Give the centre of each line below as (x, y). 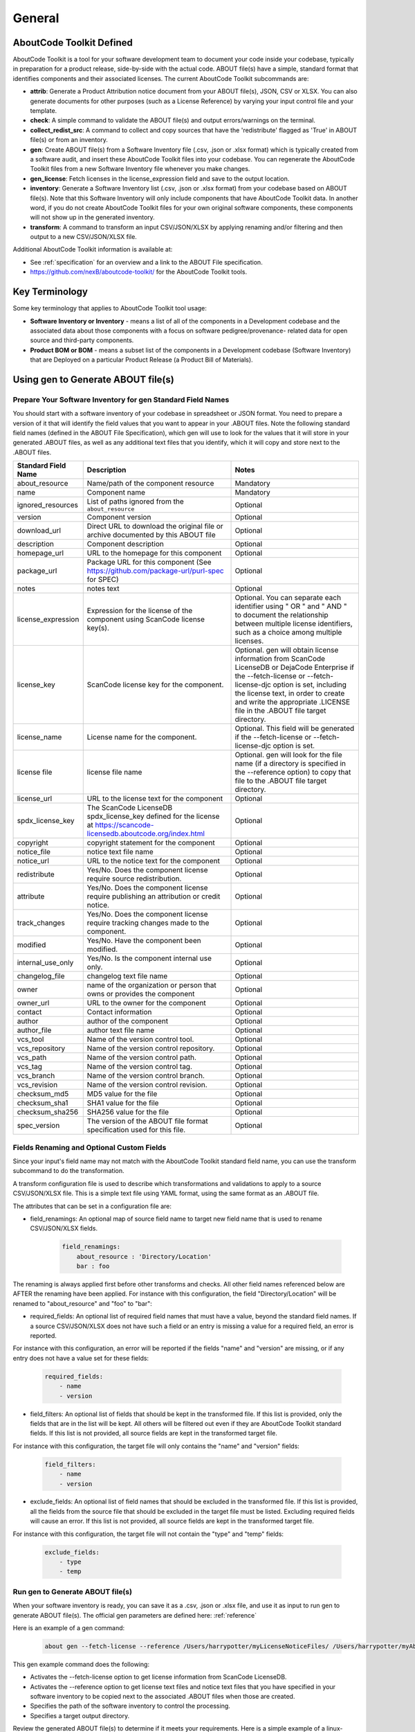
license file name (114, 772)
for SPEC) (103, 580)
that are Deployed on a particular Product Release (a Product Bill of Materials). (141, 360)
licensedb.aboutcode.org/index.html (146, 833)
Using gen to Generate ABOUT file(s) (93, 379)
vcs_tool (30, 1039)
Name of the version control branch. (146, 1076)
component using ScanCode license (146, 619)
